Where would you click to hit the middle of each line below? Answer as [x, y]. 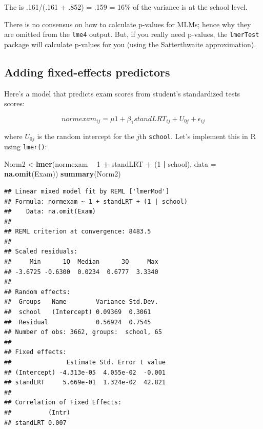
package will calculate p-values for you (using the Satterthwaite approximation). [130, 44]
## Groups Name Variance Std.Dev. [81, 302]
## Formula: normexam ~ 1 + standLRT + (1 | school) [96, 201]
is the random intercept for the [86, 136]
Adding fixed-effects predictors [87, 72]
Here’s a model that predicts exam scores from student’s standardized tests [122, 93]
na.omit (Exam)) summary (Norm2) [63, 174]
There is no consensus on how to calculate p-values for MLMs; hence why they [128, 24]
